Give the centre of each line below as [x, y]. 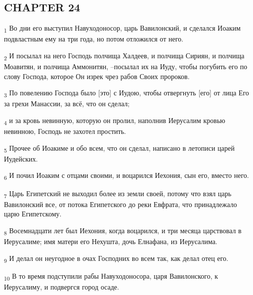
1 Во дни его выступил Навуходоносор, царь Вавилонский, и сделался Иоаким [122, 28]
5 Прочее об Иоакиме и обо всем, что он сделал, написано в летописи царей [119, 148]
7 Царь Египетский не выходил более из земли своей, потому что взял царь [118, 194]
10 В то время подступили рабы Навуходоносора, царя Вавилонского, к [111, 276]
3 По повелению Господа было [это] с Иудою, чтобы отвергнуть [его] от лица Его [126, 93]
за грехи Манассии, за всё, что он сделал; [67, 104]
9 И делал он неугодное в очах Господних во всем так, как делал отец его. [116, 258]
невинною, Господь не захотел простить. [65, 131]
